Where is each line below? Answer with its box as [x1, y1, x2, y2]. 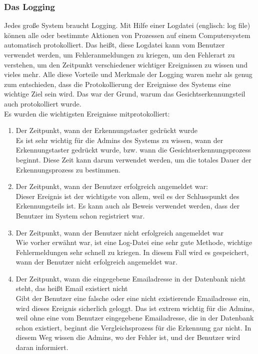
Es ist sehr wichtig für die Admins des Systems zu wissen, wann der [15, 134, 223, 145]
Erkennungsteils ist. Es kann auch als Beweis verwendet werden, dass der [15, 200, 240, 211]
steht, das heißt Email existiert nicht [15, 283, 128, 293]
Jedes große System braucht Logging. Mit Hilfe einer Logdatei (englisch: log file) [4, 20, 250, 30]
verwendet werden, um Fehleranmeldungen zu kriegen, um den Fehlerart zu [4, 49, 235, 59]
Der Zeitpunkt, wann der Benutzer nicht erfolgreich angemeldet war [15, 227, 223, 237]
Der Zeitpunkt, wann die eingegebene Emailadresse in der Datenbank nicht [15, 273, 246, 283]
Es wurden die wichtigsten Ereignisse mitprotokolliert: [4, 108, 170, 118]
